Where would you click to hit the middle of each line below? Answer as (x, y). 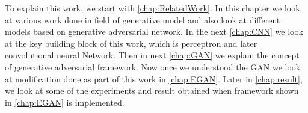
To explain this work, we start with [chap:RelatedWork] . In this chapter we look (152, 8)
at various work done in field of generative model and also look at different (143, 20)
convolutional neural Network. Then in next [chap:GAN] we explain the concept (152, 55)
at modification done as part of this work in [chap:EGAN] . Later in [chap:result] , (154, 78)
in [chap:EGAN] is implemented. (65, 102)
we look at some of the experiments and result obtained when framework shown (152, 90)
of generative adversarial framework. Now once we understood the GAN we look (153, 66)
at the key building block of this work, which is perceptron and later (131, 43)
